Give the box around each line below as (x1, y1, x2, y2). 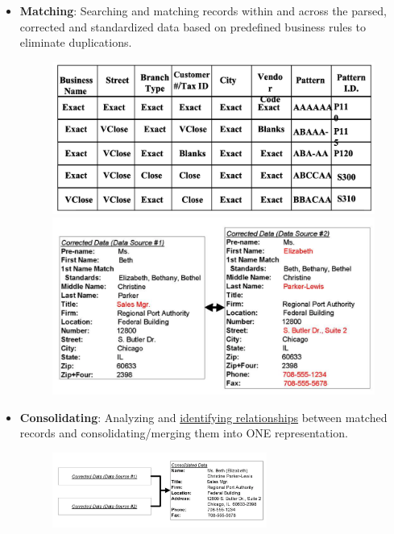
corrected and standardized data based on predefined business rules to (19, 18, 367, 35)
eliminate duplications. (19, 34, 132, 51)
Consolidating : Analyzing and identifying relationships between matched (19, 408, 388, 425)
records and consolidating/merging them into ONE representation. (19, 424, 348, 441)
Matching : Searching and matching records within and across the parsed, (19, 2, 387, 19)
